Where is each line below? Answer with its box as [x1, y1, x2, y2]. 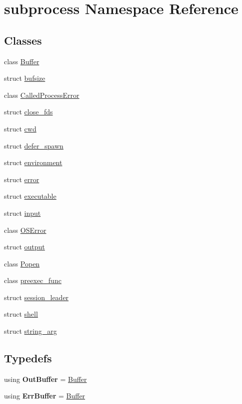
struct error [4, 174, 39, 184]
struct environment [4, 157, 62, 168]
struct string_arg [4, 326, 57, 336]
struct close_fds [4, 106, 53, 117]
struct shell [4, 309, 38, 319]
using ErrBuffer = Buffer [4, 390, 85, 401]
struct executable [4, 191, 56, 201]
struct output [4, 241, 45, 252]
